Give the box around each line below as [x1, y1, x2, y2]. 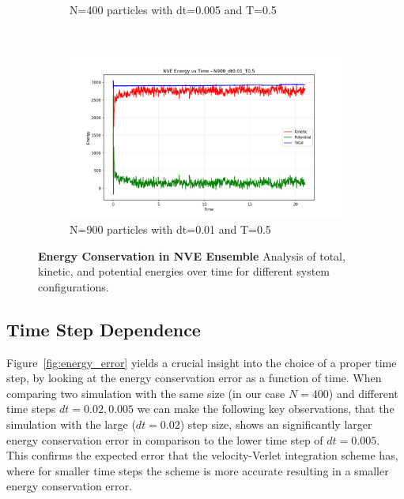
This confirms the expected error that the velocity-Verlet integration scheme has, [6, 447, 398, 463]
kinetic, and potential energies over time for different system [38, 263, 330, 280]
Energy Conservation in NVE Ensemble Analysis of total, [38, 247, 345, 264]
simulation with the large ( [6, 416, 136, 432]
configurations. [38, 278, 109, 295]
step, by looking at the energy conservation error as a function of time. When [6, 370, 382, 386]
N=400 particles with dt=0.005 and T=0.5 [70, 2, 277, 17]
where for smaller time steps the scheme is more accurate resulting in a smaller [6, 462, 389, 478]
